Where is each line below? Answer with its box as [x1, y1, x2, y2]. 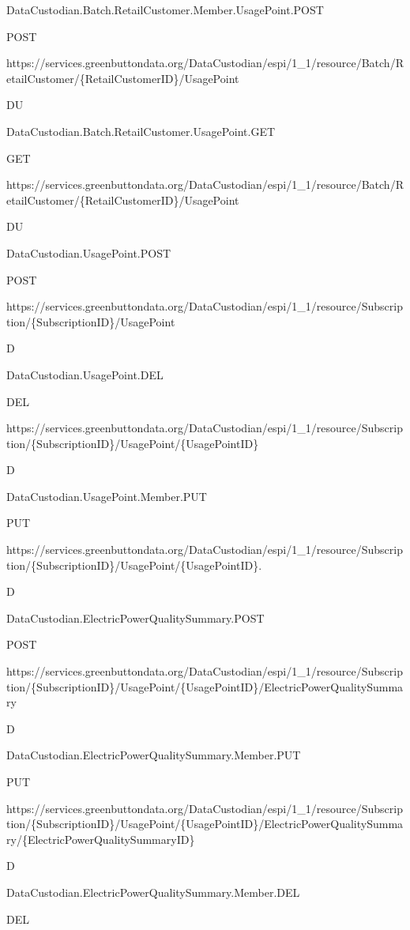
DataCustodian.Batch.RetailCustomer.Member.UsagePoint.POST [6, 2, 324, 17]
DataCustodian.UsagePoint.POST [6, 244, 171, 261]
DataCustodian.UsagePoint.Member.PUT [6, 488, 207, 504]
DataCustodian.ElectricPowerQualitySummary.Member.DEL [6, 883, 300, 900]
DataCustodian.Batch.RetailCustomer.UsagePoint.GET [6, 122, 276, 139]
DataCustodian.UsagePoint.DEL [6, 366, 164, 382]
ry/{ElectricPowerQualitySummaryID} [6, 830, 195, 847]
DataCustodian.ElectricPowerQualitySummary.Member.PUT [6, 747, 301, 763]
